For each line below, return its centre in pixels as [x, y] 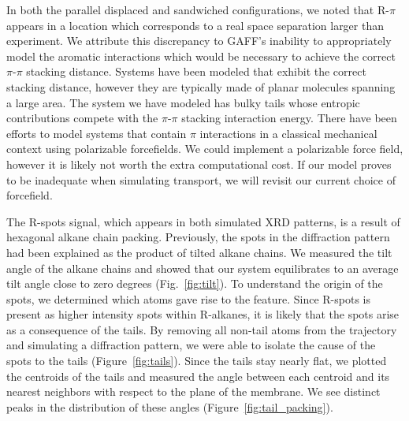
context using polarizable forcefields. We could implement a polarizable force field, [205, 149]
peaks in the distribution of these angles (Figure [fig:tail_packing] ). [170, 406]
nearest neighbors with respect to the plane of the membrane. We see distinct [193, 391]
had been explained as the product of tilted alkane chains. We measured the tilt [199, 252]
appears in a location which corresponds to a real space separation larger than [195, 25]
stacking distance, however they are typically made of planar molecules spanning [201, 86]
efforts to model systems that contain [97, 133]
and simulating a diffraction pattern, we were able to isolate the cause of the [191, 345]
